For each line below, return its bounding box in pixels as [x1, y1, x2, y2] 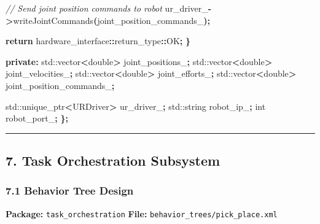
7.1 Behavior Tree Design [6, 183, 134, 198]
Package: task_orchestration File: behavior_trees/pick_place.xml [6, 207, 278, 220]
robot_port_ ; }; [6, 112, 68, 125]
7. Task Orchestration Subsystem [6, 151, 220, 170]
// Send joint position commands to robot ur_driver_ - [6, 2, 212, 14]
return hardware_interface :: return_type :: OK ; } [6, 34, 191, 47]
